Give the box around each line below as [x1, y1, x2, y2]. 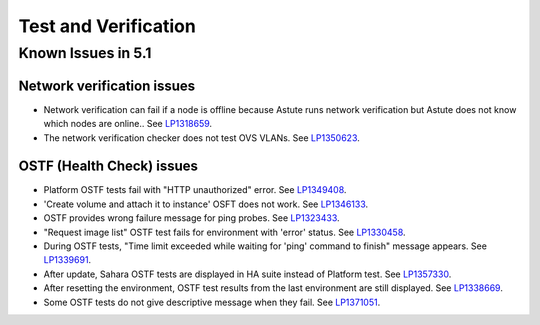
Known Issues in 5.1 [18, 44, 152, 62]
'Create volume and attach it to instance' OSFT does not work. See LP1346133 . [43, 198, 369, 210]
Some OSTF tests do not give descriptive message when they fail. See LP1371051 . [43, 296, 381, 308]
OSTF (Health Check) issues [18, 158, 199, 175]
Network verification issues [18, 77, 196, 94]
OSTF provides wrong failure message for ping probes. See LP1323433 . [43, 212, 340, 224]
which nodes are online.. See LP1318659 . [43, 118, 213, 130]
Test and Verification [18, 15, 197, 37]
